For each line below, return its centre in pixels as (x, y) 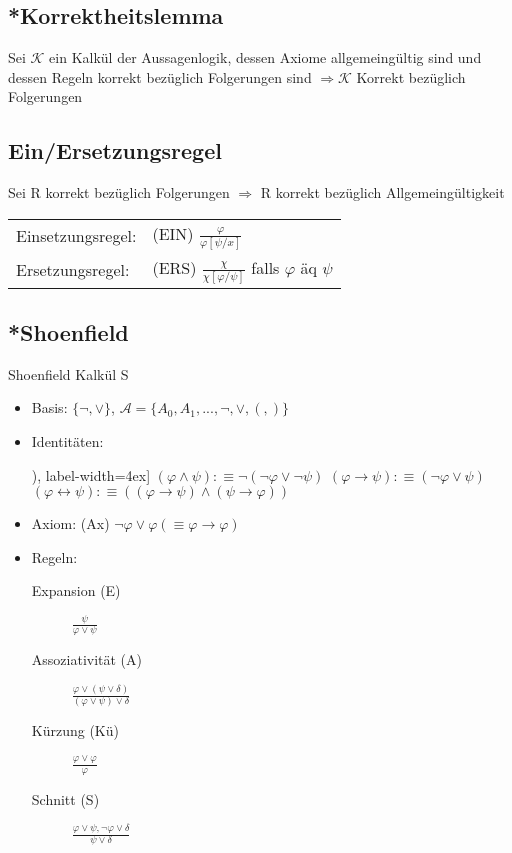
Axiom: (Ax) (70, 523)
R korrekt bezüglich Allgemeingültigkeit (382, 192)
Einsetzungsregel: (76, 236)
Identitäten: (67, 441)
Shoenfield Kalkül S (68, 373)
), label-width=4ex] (91, 474)
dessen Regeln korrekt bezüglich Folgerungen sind (160, 76)
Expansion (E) (76, 590)
